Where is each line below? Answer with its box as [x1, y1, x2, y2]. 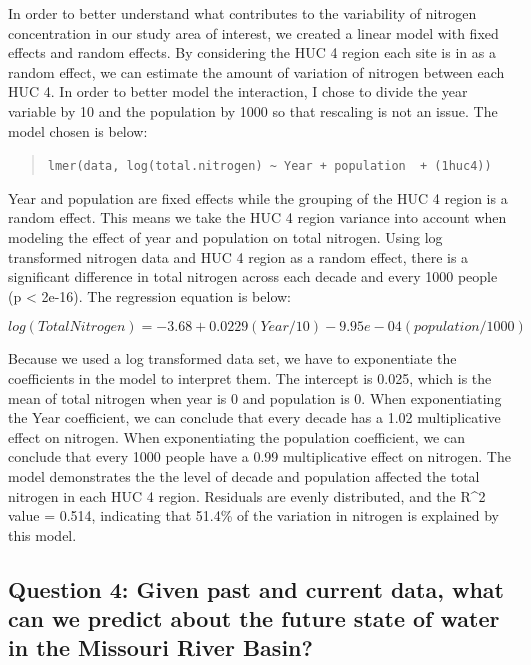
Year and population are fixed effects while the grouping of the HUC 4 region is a [8, 187, 508, 208]
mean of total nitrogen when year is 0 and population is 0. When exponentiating [8, 387, 502, 408]
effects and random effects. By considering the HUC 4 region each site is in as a [8, 42, 496, 63]
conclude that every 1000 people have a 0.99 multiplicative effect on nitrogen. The [8, 446, 511, 467]
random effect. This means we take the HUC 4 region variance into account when [8, 207, 507, 228]
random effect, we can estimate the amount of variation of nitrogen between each [8, 61, 505, 82]
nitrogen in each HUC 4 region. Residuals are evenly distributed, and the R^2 [8, 485, 486, 506]
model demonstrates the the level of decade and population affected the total [8, 465, 480, 486]
